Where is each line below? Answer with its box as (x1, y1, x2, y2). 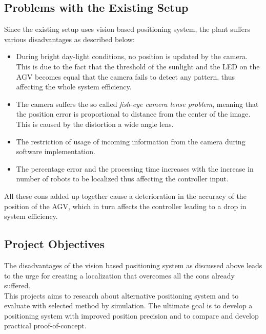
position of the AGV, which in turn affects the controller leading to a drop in (4, 200, 247, 211)
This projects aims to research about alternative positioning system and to (4, 290, 239, 301)
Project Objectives (4, 236, 105, 252)
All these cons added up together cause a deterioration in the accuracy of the (4, 190, 247, 201)
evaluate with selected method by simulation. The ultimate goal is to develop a (4, 300, 253, 311)
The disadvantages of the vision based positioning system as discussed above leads (4, 259, 262, 270)
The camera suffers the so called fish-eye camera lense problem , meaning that (16, 98, 259, 109)
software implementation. (16, 146, 95, 157)
